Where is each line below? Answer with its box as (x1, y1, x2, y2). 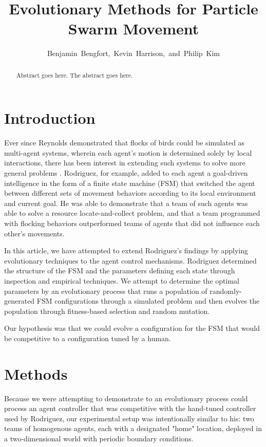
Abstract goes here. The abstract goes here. (16, 70, 133, 79)
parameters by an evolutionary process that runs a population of (4, 285, 207, 296)
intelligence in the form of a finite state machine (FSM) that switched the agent (4, 177, 255, 188)
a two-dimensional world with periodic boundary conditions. (4, 433, 194, 444)
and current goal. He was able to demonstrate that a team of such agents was (4, 197, 248, 208)
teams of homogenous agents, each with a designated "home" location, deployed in (4, 423, 262, 434)
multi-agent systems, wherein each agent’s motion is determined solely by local (4, 147, 252, 158)
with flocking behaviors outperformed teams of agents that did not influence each (4, 218, 260, 229)
